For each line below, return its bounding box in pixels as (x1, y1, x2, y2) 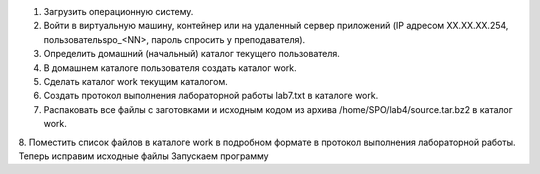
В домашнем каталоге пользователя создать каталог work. (43, 61, 297, 74)
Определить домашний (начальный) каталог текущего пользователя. (43, 48, 340, 60)
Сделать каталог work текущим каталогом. (43, 75, 229, 87)
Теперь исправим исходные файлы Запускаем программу (18, 150, 269, 162)
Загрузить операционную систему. (43, 6, 194, 17)
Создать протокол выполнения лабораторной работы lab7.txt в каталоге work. (43, 90, 379, 102)
